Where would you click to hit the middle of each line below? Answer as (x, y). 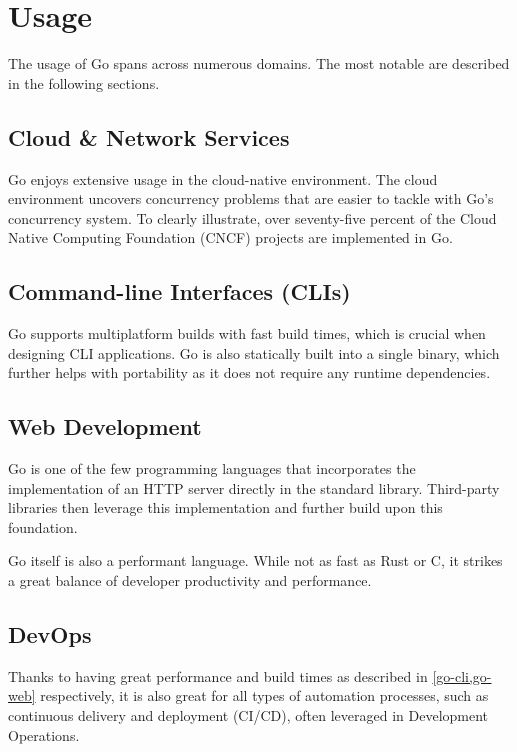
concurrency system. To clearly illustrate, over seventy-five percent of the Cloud (252, 217)
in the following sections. (84, 82)
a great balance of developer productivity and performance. (190, 580)
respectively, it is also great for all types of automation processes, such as (264, 695)
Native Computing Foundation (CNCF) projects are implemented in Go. (230, 237)
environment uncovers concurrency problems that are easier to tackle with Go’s (251, 198)
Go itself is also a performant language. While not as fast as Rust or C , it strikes (255, 560)
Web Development (105, 426)
